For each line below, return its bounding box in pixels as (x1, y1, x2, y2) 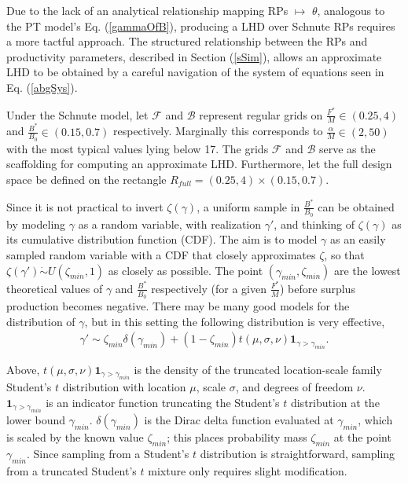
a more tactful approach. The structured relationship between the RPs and (6, 33, 368, 49)
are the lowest (333, 262, 401, 278)
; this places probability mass (167, 429, 307, 445)
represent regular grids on (199, 106, 323, 123)
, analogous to (317, 2, 385, 18)
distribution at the (290, 394, 380, 410)
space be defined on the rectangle (6, 170, 167, 187)
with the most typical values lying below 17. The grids (6, 140, 269, 156)
